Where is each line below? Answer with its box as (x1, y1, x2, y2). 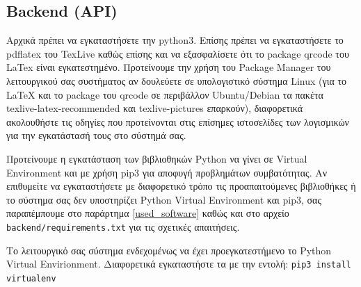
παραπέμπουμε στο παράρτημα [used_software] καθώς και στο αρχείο (6, 206, 289, 220)
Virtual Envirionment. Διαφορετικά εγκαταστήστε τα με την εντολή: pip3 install (6, 256, 351, 271)
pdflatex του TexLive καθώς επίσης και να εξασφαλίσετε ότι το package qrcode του (6, 46, 349, 60)
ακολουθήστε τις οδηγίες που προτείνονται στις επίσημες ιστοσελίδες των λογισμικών (6, 114, 349, 129)
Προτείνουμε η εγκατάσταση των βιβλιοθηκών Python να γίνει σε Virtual (6, 151, 307, 165)
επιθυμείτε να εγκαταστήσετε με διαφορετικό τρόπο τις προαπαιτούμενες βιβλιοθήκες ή (6, 179, 356, 193)
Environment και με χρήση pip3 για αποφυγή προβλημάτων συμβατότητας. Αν (6, 165, 328, 179)
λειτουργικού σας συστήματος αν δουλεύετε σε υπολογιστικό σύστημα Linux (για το (6, 73, 347, 88)
